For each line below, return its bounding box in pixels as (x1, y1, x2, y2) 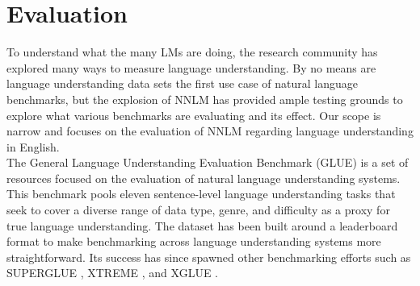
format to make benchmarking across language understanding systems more (6, 233, 381, 250)
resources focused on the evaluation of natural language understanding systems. (6, 169, 401, 186)
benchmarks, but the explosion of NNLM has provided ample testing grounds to (6, 90, 403, 107)
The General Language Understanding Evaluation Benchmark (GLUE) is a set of (6, 154, 409, 171)
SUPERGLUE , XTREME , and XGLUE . (6, 264, 218, 281)
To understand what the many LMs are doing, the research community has (6, 44, 378, 60)
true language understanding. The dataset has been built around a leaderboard (6, 217, 398, 234)
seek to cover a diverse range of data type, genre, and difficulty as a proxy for (6, 201, 390, 218)
